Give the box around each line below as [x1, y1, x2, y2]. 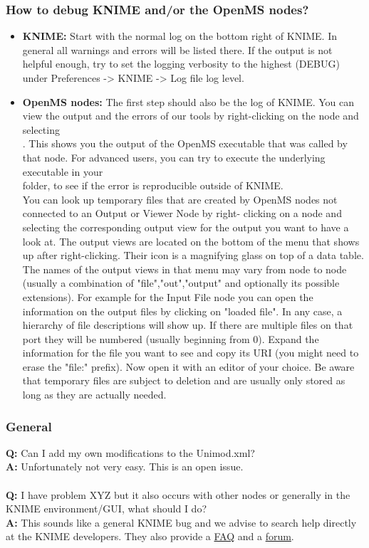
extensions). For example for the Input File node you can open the [22, 289, 313, 304]
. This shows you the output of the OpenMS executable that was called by [22, 136, 348, 151]
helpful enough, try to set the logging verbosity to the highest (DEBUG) [22, 56, 340, 71]
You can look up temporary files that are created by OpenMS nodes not [22, 191, 338, 206]
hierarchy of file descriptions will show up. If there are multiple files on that [22, 317, 353, 332]
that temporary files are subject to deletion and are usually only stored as [22, 373, 345, 388]
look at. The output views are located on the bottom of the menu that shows [22, 233, 360, 248]
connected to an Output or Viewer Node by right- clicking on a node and [22, 206, 342, 221]
